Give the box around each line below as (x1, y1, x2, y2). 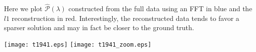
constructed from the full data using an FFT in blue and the (68, 3, 253, 14)
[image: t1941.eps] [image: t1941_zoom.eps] (4, 41, 152, 48)
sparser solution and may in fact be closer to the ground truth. (4, 22, 194, 33)
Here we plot (4, 3, 43, 14)
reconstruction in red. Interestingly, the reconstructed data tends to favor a (11, 13, 240, 23)
